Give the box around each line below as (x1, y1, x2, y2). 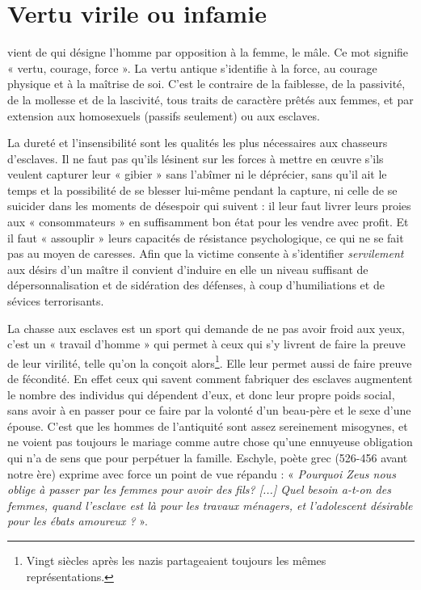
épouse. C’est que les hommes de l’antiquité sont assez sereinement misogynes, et (7, 417, 408, 434)
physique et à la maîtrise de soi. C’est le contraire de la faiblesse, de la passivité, (7, 75, 406, 92)
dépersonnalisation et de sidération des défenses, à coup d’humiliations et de (7, 276, 385, 293)
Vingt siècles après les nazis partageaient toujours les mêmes (26, 552, 326, 568)
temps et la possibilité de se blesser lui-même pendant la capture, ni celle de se (7, 181, 398, 198)
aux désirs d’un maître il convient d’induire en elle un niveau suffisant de (7, 260, 368, 277)
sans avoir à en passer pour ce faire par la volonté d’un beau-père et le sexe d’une (7, 402, 411, 419)
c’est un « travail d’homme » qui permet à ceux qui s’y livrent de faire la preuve (7, 335, 406, 352)
